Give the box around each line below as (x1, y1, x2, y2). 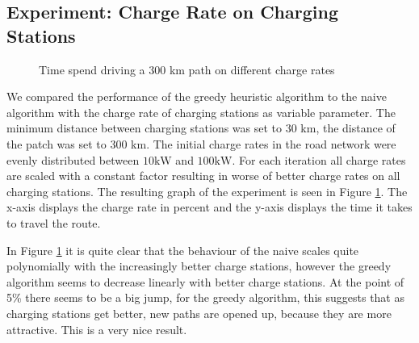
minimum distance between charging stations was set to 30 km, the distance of (6, 119, 396, 136)
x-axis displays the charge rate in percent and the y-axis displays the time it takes (6, 199, 413, 215)
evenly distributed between (6, 151, 140, 168)
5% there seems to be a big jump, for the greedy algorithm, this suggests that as (6, 289, 404, 306)
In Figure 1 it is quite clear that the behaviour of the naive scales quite (6, 241, 359, 258)
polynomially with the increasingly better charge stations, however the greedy (6, 257, 392, 274)
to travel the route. (6, 214, 101, 231)
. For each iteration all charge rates (232, 151, 406, 168)
